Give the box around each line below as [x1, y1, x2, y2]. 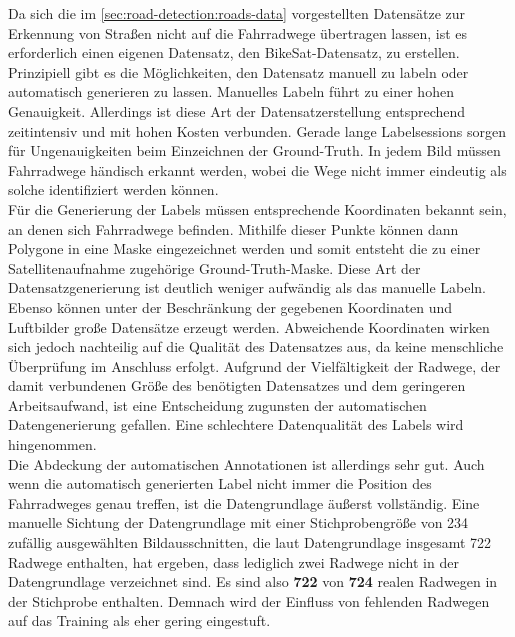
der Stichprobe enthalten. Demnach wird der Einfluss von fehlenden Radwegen [8, 590, 490, 611]
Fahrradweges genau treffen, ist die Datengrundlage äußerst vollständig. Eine [8, 492, 480, 513]
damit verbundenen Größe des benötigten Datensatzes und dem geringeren [8, 375, 466, 396]
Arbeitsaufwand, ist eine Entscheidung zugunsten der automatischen [8, 394, 427, 415]
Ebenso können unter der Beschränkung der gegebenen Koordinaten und [8, 296, 453, 317]
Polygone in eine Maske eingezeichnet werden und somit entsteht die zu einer [8, 238, 481, 259]
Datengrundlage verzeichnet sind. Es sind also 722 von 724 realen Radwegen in [8, 571, 498, 592]
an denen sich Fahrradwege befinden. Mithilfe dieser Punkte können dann [8, 218, 459, 239]
